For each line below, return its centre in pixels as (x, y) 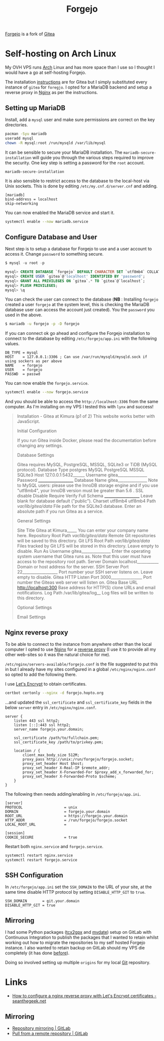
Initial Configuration (37, 431)
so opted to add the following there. (41, 674)
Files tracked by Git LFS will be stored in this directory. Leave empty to (88, 546)
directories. (17, 125)
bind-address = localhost (31, 199)
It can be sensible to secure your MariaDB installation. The (64, 152)
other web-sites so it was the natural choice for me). (58, 654)
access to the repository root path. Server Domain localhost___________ (88, 562)
